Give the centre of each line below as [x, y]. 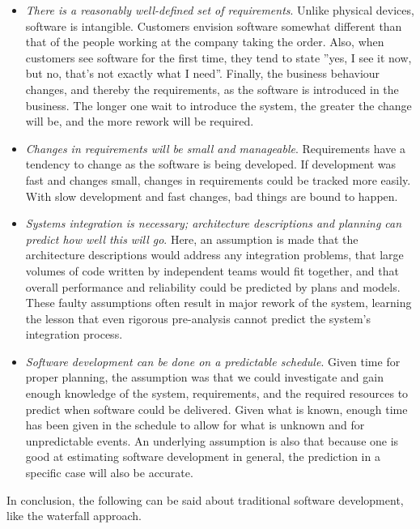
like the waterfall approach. [74, 516]
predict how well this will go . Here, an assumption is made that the [192, 239]
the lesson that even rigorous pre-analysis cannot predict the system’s [198, 318]
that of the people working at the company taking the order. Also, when [205, 42]
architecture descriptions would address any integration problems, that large [214, 255]
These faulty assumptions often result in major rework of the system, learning [218, 303]
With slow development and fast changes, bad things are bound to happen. [212, 196]
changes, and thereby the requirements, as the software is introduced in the [212, 89]
